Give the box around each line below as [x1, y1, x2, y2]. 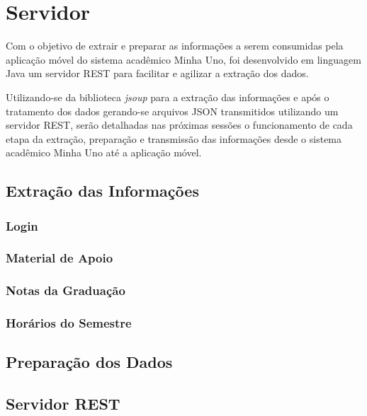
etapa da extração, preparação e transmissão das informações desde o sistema [6, 131, 342, 146]
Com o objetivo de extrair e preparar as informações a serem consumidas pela [6, 38, 344, 53]
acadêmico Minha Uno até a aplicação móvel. [6, 145, 202, 160]
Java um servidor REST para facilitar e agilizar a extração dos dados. [6, 66, 309, 81]
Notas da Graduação [6, 282, 125, 299]
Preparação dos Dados [6, 351, 173, 373]
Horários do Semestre [6, 314, 132, 332]
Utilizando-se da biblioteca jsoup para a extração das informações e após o [6, 89, 329, 104]
